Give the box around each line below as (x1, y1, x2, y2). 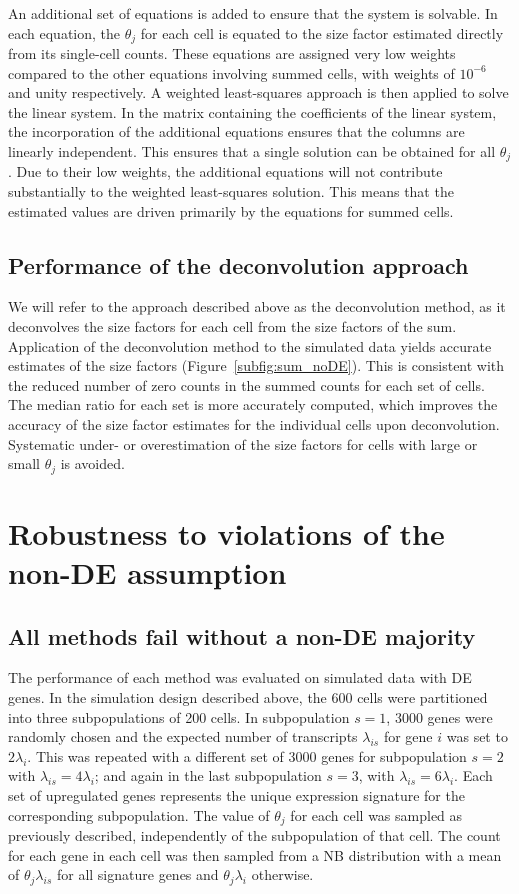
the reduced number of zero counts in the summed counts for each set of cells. (8, 374, 485, 395)
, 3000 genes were (386, 706, 493, 727)
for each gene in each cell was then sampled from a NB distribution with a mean (8, 844, 502, 865)
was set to (446, 726, 508, 747)
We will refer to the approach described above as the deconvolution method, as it (8, 296, 506, 317)
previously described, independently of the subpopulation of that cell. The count (8, 825, 501, 846)
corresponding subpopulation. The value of (8, 804, 270, 825)
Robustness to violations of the (8, 512, 445, 553)
